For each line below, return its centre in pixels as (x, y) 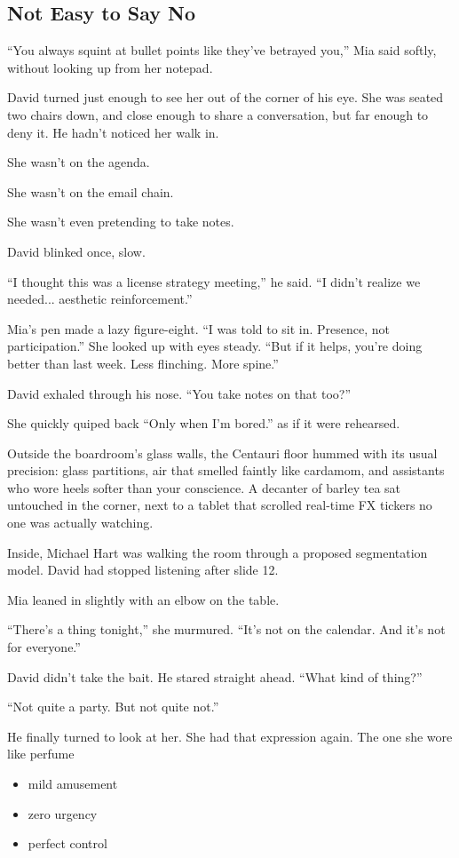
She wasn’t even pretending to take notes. (121, 222)
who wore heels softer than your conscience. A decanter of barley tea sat (204, 487)
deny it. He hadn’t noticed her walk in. (113, 132)
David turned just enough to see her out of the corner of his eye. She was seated (226, 97)
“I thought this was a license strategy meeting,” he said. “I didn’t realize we (214, 281)
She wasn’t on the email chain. (91, 191)
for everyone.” (44, 647)
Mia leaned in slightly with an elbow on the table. (143, 599)
